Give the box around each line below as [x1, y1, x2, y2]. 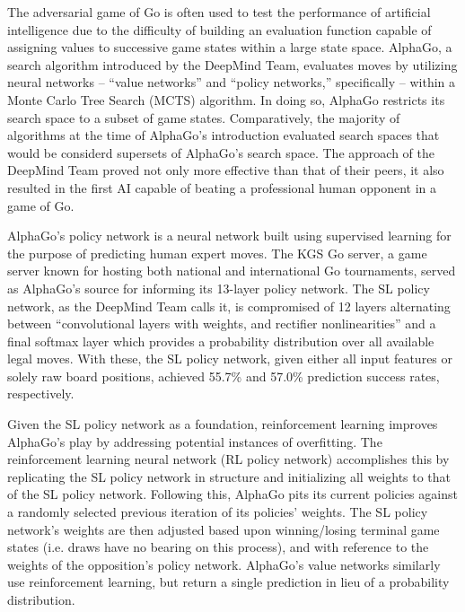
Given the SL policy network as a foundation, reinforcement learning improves [7, 415, 438, 433]
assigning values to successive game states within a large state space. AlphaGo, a [7, 38, 452, 57]
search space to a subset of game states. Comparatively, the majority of [7, 108, 400, 127]
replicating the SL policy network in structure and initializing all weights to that [7, 467, 452, 485]
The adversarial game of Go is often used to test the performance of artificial [7, 3, 431, 21]
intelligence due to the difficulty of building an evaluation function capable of [7, 20, 432, 39]
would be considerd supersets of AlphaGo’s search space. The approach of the [7, 143, 434, 162]
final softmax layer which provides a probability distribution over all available [7, 331, 434, 350]
